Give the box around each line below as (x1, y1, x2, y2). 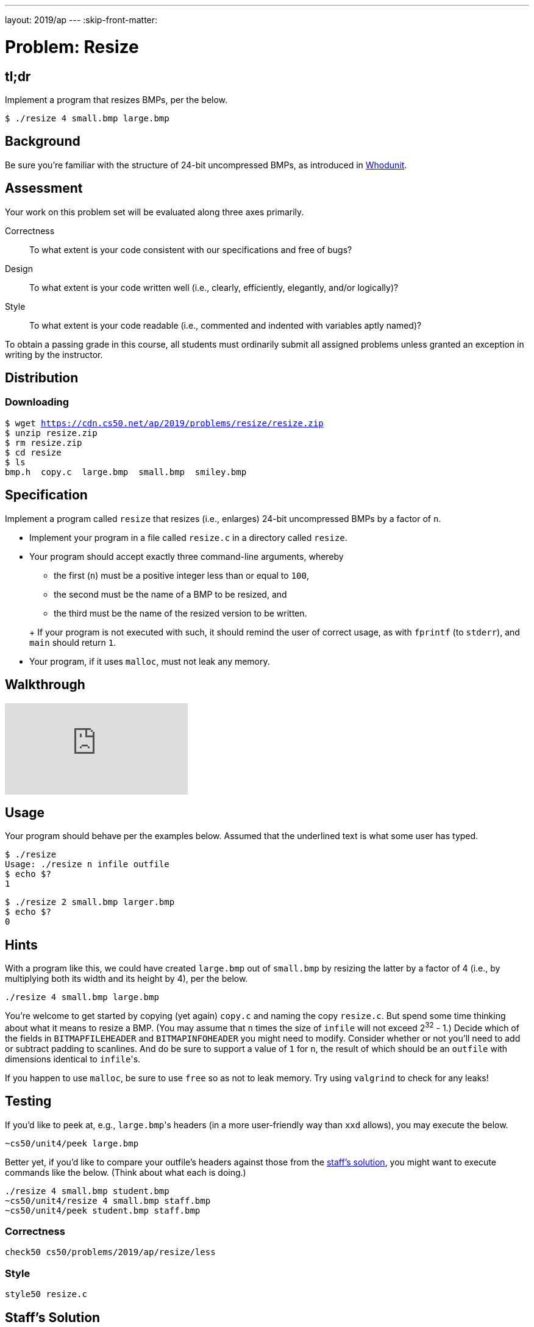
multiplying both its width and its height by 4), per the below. (5, 973, 248, 984)
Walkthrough (5, 677, 85, 693)
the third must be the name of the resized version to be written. (54, 607, 307, 618)
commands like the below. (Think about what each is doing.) (5, 1167, 246, 1178)
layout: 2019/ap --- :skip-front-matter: (5, 15, 158, 25)
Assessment (5, 181, 83, 196)
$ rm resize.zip (5, 437, 82, 448)
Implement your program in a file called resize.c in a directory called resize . (29, 532, 347, 543)
